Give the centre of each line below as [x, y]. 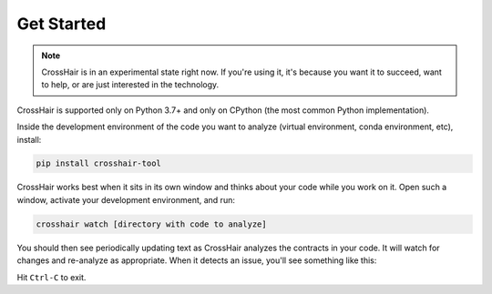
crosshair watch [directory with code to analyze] [152, 224]
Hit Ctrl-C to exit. [51, 277]
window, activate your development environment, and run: [126, 199]
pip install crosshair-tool [98, 163]
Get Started [61, 24]
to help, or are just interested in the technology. [130, 85]
